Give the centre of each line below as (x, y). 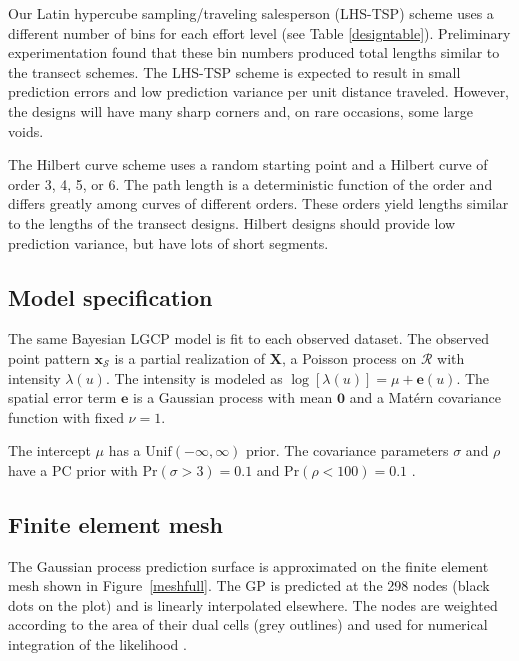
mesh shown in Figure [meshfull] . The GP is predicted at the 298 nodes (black (249, 585)
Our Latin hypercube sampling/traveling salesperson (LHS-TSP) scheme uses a (251, 13)
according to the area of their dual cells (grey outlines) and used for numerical (248, 624)
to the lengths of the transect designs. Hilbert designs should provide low (232, 222)
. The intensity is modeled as (194, 377)
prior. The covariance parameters (347, 450)
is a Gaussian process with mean (233, 397)
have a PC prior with (73, 469)
